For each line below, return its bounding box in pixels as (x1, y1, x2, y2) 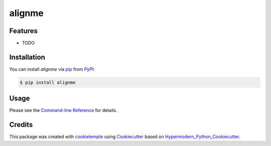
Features (9, 27, 38, 35)
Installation (9, 53, 45, 61)
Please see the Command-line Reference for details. (9, 107, 117, 113)
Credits (9, 120, 33, 129)
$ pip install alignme (20, 79, 76, 85)
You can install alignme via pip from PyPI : (9, 66, 95, 72)
